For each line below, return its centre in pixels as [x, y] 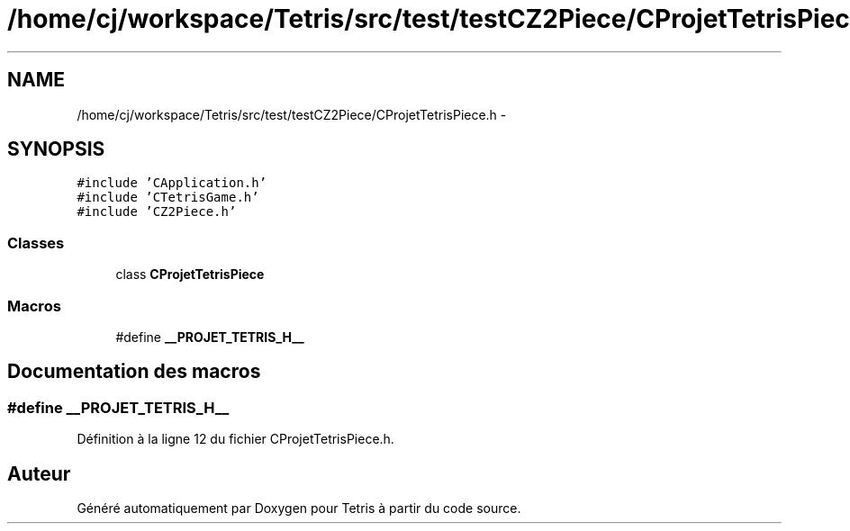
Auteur [39, 473]
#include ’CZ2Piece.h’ [157, 212]
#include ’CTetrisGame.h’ [168, 198]
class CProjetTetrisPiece [190, 274]
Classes [36, 243]
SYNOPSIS [56, 149]
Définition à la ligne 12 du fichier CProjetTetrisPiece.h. [235, 439]
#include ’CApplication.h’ [172, 183]
